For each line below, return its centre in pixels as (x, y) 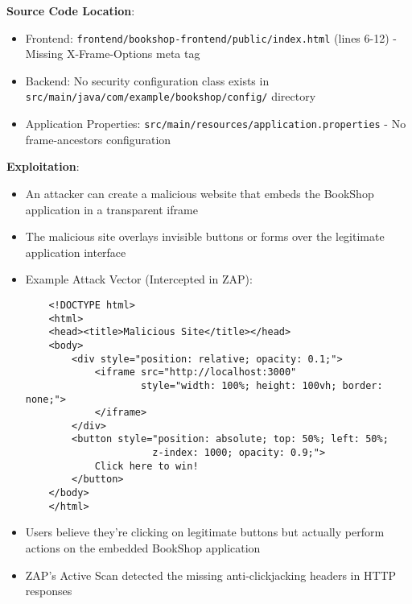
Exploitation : (43, 166)
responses (49, 591)
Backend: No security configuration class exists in (147, 80)
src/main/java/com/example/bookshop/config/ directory (171, 96)
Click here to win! (146, 466)
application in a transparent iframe (111, 209)
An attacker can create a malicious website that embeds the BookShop (200, 193)
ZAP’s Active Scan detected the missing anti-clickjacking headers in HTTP (211, 575)
